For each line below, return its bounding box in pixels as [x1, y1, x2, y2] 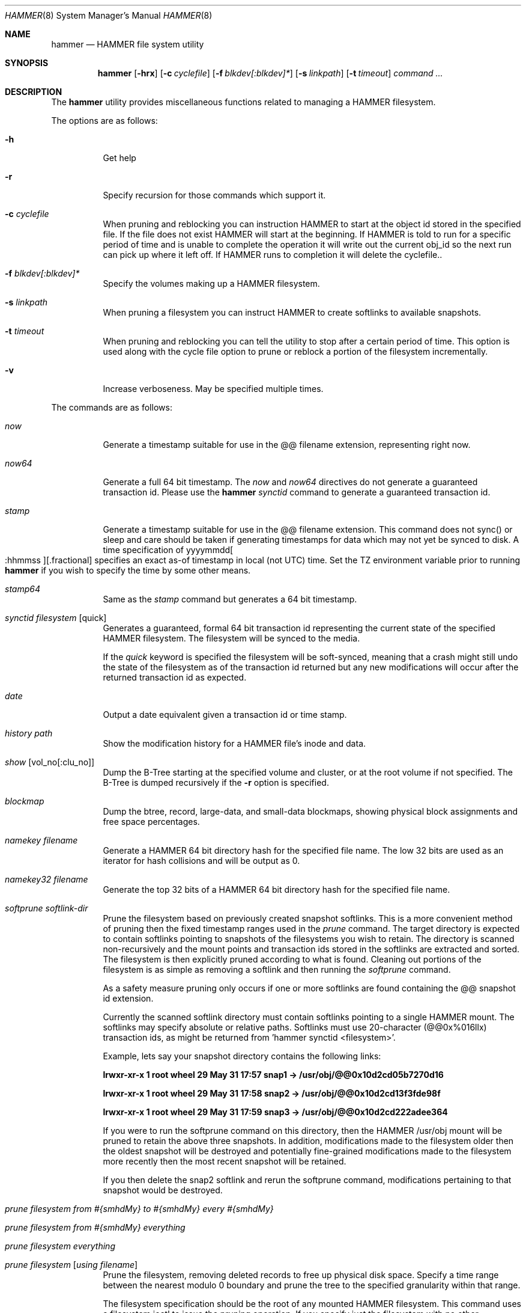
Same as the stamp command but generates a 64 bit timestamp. [103, 594, 357, 604]
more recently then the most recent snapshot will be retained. [103, 1156, 346, 1166]
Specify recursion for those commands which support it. [103, 190, 326, 200]
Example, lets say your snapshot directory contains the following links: [103, 1051, 381, 1061]
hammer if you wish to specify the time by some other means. [5, 565, 251, 575]
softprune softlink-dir [5, 903, 88, 913]
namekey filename [5, 835, 78, 845]
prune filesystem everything [5, 1241, 115, 1251]
